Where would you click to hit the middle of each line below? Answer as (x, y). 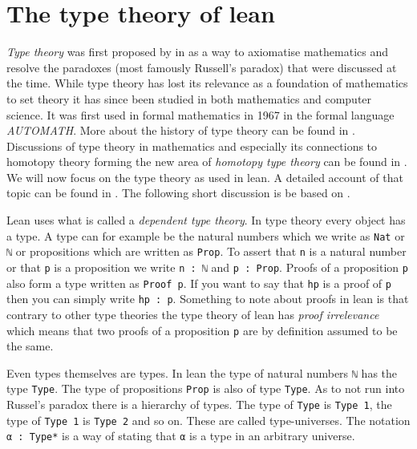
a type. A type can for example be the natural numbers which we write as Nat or (206, 235)
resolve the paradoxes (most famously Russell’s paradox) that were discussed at (202, 67)
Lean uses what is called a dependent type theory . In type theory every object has (206, 220)
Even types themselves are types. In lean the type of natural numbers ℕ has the (202, 372)
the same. (30, 346)
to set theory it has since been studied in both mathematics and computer (189, 98)
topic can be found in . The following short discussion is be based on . (178, 193)
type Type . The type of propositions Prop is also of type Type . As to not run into (206, 388)
